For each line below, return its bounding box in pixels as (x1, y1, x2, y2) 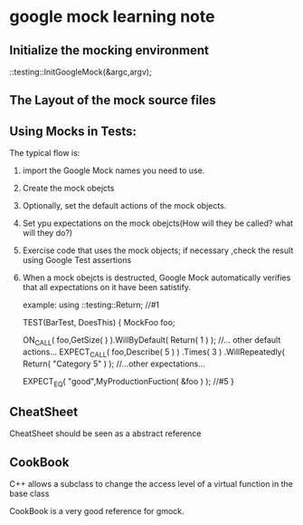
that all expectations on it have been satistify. (22, 282, 192, 293)
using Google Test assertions (22, 255, 132, 266)
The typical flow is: (9, 148, 80, 159)
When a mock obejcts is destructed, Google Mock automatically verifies (22, 272, 291, 283)
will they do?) (22, 228, 73, 238)
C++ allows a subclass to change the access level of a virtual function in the (9, 479, 294, 490)
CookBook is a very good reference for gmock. (9, 506, 185, 517)
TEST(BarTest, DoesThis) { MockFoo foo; (22, 317, 175, 328)
